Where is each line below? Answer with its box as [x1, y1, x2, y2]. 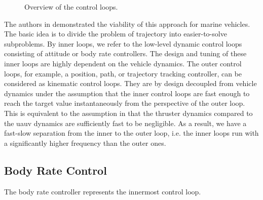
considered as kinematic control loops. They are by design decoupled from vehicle [4, 78, 257, 89]
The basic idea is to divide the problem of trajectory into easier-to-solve [4, 28, 227, 39]
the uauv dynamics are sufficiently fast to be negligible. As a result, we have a [4, 117, 247, 128]
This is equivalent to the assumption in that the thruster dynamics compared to [4, 107, 253, 118]
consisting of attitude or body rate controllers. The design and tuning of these [4, 48, 247, 59]
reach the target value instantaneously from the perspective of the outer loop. [4, 98, 245, 108]
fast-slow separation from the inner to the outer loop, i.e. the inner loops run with [4, 128, 259, 138]
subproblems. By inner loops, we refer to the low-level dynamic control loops [4, 38, 242, 49]
